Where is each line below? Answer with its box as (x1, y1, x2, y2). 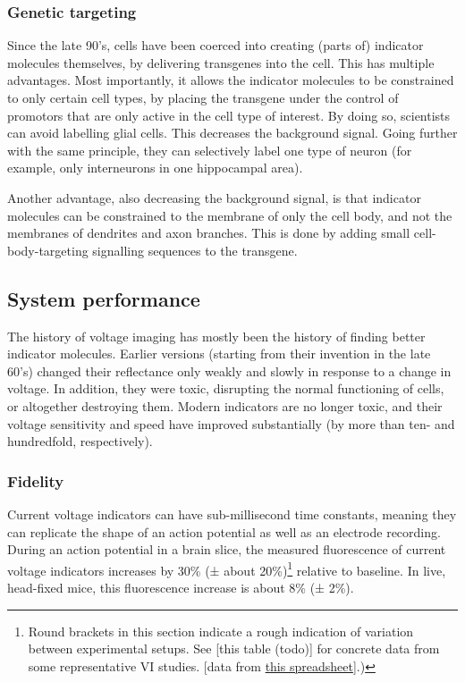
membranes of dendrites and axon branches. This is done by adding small (7, 223, 410, 242)
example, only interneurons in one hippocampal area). (7, 158, 303, 177)
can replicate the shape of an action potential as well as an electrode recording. (7, 522, 441, 541)
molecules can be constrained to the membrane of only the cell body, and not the (7, 206, 452, 224)
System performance (7, 284, 200, 312)
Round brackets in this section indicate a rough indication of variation (28, 621, 414, 640)
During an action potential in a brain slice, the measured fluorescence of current (7, 540, 446, 559)
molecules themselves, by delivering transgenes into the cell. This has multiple (7, 53, 435, 72)
